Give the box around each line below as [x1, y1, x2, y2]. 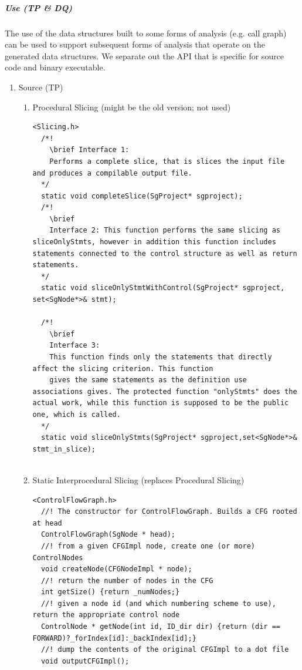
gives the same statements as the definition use [49, 376, 247, 385]
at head [32, 519, 62, 527]
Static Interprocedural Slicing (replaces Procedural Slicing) [32, 473, 245, 486]
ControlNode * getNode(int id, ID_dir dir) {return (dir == [40, 622, 280, 631]
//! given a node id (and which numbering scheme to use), [40, 599, 276, 608]
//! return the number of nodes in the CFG [40, 576, 213, 585]
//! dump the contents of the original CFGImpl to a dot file [40, 645, 289, 654]
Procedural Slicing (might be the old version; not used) [32, 100, 231, 113]
